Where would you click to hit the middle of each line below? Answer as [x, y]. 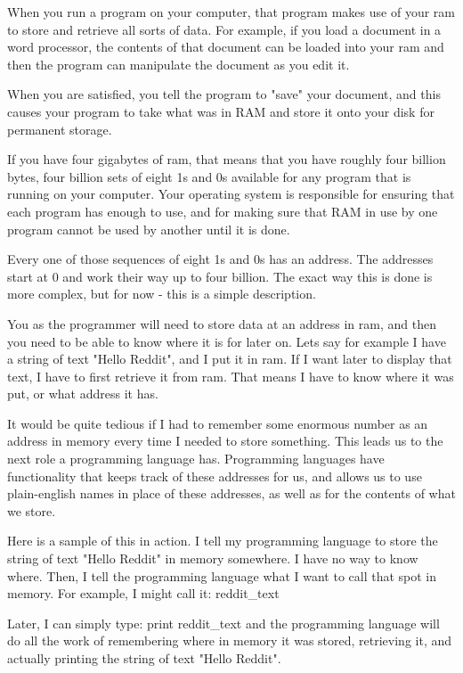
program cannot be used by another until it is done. [149, 229]
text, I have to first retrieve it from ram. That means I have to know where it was [231, 376]
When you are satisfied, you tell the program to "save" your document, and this [224, 94]
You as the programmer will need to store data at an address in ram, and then [222, 323]
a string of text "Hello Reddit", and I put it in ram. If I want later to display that [230, 359]
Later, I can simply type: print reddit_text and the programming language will [223, 623]
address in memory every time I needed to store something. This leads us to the [225, 441]
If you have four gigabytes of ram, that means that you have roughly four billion [227, 159]
